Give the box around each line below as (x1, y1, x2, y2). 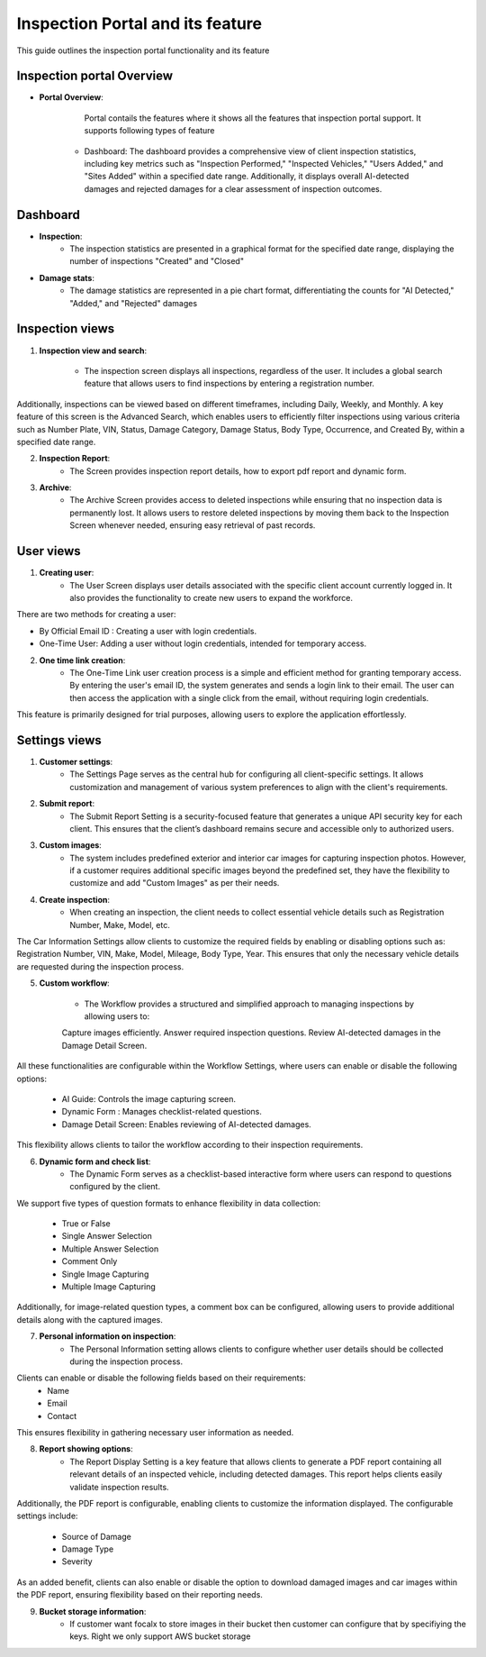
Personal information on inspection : (39, 1331, 176, 1342)
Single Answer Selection (61, 1231, 152, 1242)
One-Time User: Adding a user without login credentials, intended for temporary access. (39, 638, 367, 649)
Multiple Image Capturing (61, 1281, 157, 1292)
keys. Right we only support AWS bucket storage (69, 1631, 251, 1642)
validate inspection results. (69, 1481, 170, 1492)
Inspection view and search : (39, 345, 148, 356)
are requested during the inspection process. (16, 961, 184, 972)
